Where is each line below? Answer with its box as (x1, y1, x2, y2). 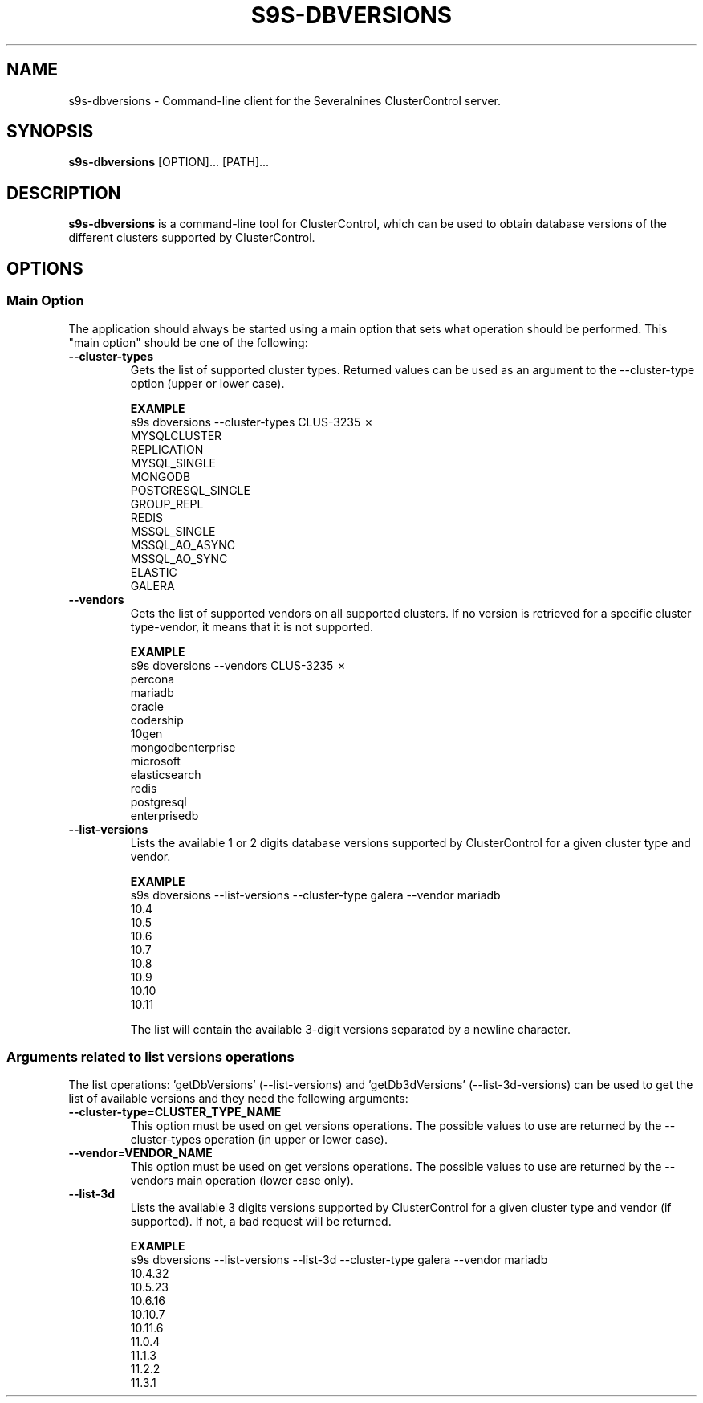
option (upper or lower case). (130, 376, 285, 390)
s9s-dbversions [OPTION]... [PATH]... (68, 155, 270, 169)
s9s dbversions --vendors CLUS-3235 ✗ (130, 658, 347, 672)
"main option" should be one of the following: (68, 335, 308, 349)
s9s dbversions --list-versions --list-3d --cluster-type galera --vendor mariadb (130, 1253, 548, 1267)
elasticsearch (130, 767, 201, 781)
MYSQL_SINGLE (130, 455, 216, 470)
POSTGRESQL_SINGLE (130, 483, 250, 497)
